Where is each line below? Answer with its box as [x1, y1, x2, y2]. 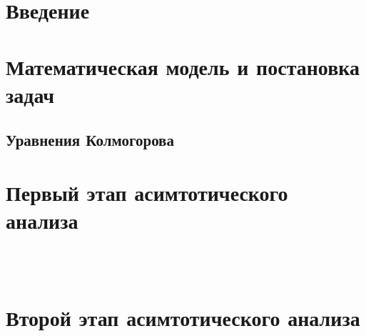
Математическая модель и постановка [6, 51, 360, 81]
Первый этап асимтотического [6, 177, 288, 207]
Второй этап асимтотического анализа [6, 303, 360, 332]
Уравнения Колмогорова [6, 129, 174, 151]
